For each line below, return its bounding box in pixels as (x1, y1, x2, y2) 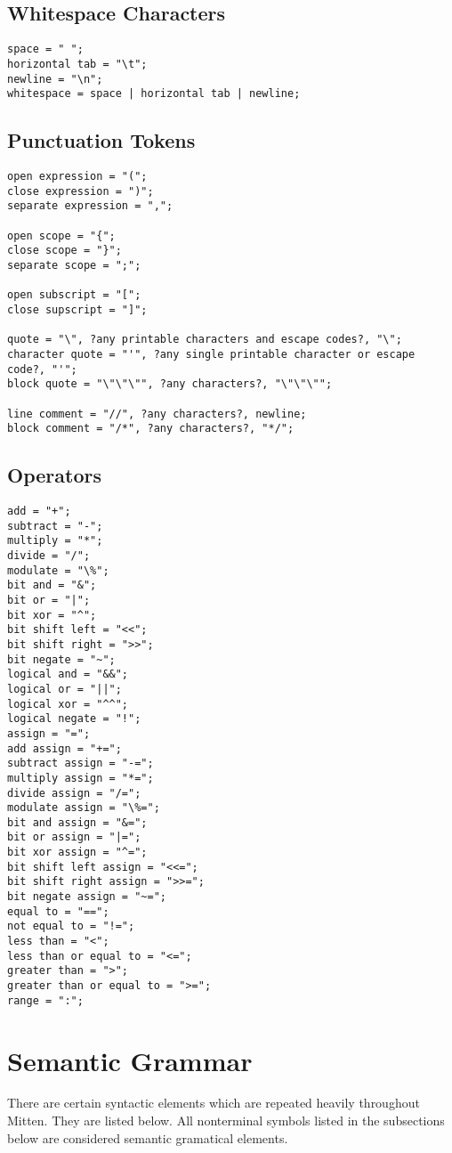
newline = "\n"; (7, 72, 103, 85)
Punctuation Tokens (7, 126, 196, 154)
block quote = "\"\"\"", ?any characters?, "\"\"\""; (7, 378, 333, 391)
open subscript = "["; (7, 288, 141, 302)
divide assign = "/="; (7, 786, 141, 800)
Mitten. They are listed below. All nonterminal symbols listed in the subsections (7, 1111, 445, 1130)
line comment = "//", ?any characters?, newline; (7, 407, 307, 420)
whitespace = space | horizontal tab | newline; (7, 87, 301, 101)
